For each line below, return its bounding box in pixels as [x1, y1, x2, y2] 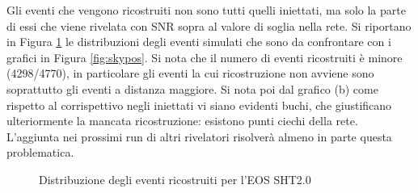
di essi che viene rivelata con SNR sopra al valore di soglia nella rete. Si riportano [6, 17, 412, 34]
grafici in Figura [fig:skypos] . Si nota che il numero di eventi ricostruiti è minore [6, 48, 403, 65]
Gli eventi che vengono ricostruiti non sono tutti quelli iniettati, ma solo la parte [6, 2, 406, 18]
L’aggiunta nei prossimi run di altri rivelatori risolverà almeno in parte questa [6, 128, 392, 145]
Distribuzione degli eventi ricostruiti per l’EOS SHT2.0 [39, 170, 311, 187]
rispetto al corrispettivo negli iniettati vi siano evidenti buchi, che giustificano [6, 96, 392, 113]
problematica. [6, 144, 74, 161]
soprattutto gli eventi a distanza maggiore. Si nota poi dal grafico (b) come [6, 80, 378, 97]
